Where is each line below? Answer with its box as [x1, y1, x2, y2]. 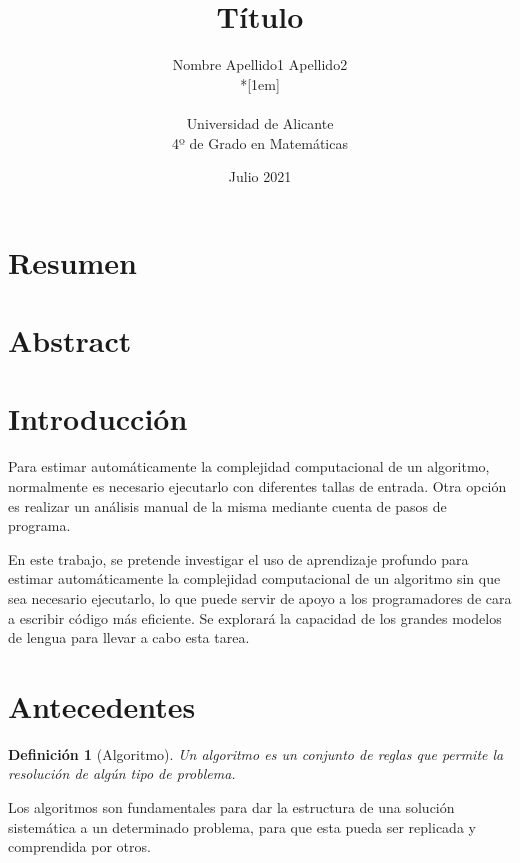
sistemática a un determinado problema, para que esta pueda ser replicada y [8, 816, 476, 837]
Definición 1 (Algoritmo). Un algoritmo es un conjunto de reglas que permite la [8, 743, 504, 764]
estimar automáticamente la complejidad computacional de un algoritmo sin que [8, 568, 501, 589]
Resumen [8, 241, 137, 282]
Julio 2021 [228, 166, 292, 187]
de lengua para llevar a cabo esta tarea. [8, 627, 250, 648]
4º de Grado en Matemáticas [171, 132, 348, 153]
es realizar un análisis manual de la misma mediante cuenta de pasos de [8, 495, 447, 516]
